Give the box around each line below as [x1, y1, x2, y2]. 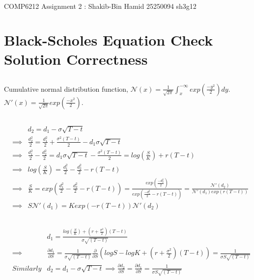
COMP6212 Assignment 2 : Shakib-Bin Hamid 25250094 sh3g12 [4, 1, 197, 11]
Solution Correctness [4, 49, 148, 69]
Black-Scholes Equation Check [4, 29, 213, 50]
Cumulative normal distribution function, [4, 83, 128, 94]
